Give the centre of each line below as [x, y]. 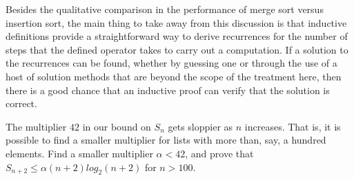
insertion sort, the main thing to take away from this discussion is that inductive [176, 22]
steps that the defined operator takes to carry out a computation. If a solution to [177, 49]
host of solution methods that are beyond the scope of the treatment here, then [174, 76]
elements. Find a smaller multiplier [79, 153]
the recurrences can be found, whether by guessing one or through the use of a [171, 63]
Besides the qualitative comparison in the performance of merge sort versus [165, 9]
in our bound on [117, 126]
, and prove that [219, 153]
